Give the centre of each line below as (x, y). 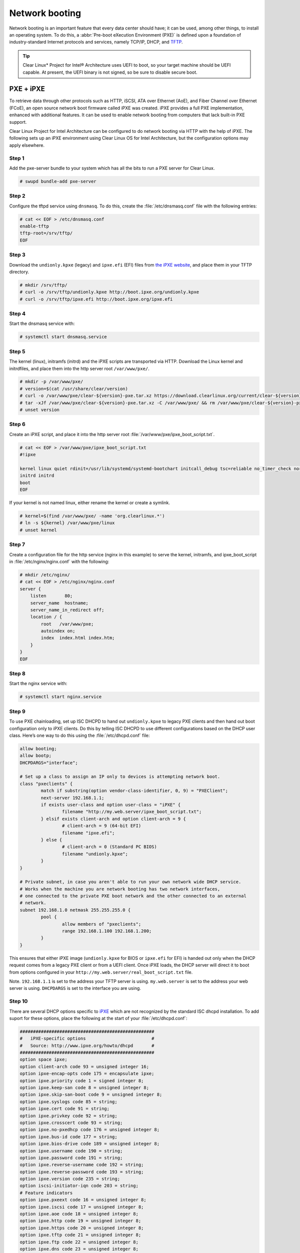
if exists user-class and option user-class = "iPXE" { (111, 805)
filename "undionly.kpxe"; (95, 854)
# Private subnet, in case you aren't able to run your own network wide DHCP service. (130, 882)
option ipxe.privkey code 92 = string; (68, 1116)
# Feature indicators (46, 1193)
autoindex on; (58, 631)
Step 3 (17, 255)
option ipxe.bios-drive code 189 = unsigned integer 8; (90, 1144)
